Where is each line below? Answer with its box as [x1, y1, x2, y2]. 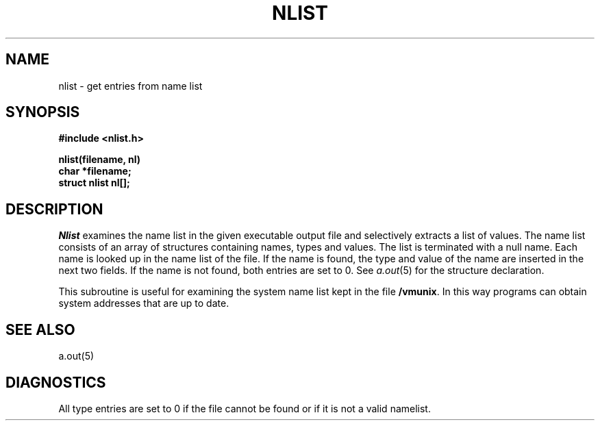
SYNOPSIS [5, 103, 80, 121]
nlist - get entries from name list [58, 79, 203, 92]
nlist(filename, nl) [58, 153, 141, 166]
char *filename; [58, 165, 132, 177]
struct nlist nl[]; [58, 177, 130, 189]
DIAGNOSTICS [5, 373, 106, 391]
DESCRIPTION [5, 200, 103, 218]
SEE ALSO [5, 321, 75, 338]
